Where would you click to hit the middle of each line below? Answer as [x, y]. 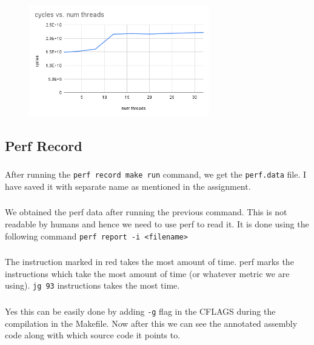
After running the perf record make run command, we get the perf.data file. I [156, 174]
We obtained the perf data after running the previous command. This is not [146, 212]
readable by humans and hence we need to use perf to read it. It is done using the [157, 223]
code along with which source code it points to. [93, 335]
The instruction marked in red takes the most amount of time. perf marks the [149, 262]
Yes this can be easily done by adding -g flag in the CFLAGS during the [140, 311]
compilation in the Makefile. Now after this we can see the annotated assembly [151, 323]
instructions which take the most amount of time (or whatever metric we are [147, 273]
